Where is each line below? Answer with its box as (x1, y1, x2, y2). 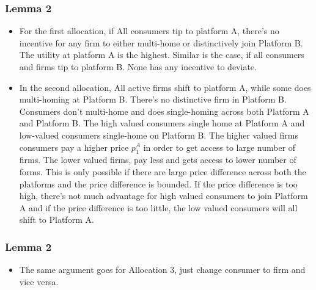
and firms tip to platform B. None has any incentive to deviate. (19, 60, 257, 73)
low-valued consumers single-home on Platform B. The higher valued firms (19, 128, 299, 141)
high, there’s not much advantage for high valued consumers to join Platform (19, 189, 308, 202)
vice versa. (19, 275, 59, 288)
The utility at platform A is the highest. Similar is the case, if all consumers (19, 48, 304, 61)
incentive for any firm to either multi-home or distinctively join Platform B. (19, 36, 303, 49)
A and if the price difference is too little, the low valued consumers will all (19, 201, 298, 214)
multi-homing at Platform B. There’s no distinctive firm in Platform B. (19, 93, 287, 106)
